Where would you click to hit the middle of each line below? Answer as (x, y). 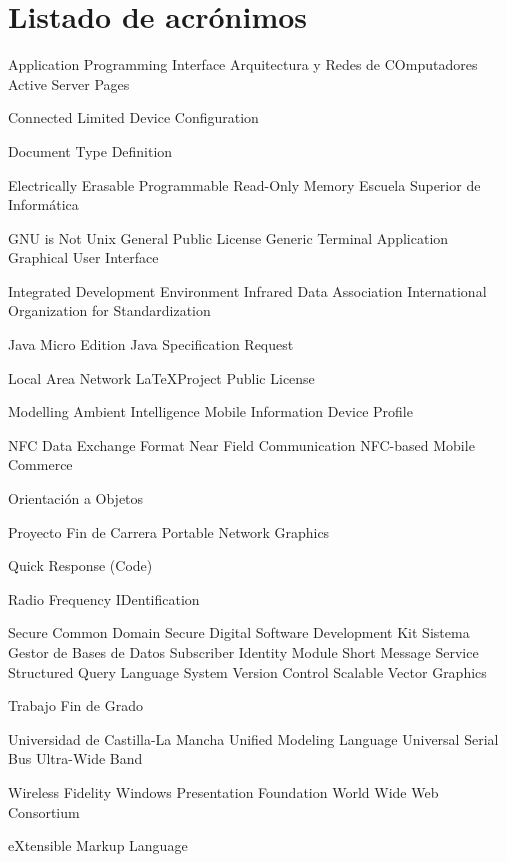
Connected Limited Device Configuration (133, 117)
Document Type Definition (90, 150)
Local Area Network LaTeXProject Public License (161, 377)
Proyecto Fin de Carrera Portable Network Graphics (169, 531)
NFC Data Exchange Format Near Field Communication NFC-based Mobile (241, 444)
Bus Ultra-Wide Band (75, 758)
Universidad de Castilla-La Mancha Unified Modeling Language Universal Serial (253, 738)
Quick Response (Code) (80, 565)
